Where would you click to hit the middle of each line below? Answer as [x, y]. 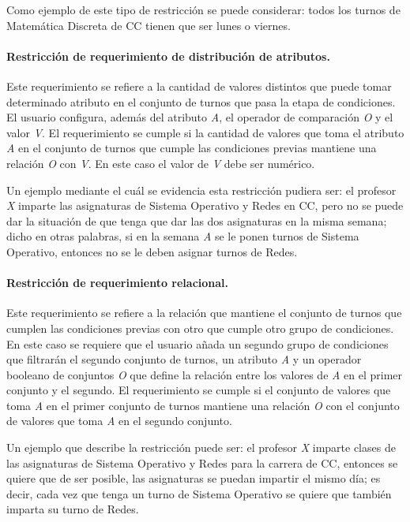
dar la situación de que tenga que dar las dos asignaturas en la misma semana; [197, 220]
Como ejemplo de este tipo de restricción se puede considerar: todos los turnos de [203, 9]
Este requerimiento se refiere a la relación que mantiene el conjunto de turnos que [204, 313]
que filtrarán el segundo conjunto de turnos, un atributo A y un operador [184, 359]
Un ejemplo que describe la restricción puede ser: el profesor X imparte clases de [201, 447]
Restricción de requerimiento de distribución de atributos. [168, 56]
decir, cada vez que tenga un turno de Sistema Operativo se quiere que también [199, 493]
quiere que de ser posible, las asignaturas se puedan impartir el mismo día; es [194, 478]
